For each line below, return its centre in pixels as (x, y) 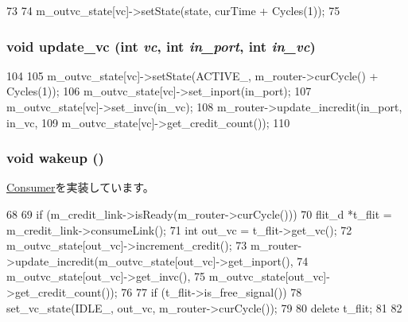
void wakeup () (55, 158)
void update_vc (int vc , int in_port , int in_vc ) (161, 46)
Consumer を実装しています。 (80, 187)
